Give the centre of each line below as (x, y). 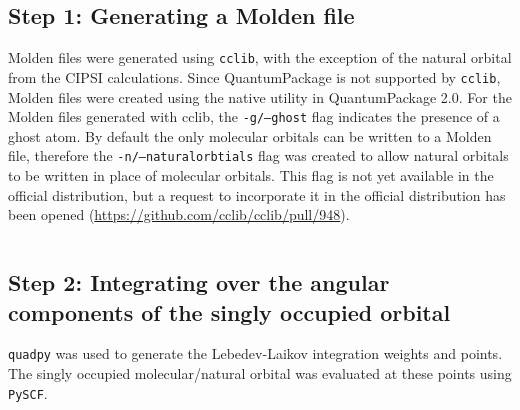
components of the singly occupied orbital (229, 311)
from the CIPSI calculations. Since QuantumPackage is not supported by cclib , (254, 76)
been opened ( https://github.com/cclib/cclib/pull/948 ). (179, 214)
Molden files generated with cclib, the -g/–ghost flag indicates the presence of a (254, 116)
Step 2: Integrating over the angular (199, 282)
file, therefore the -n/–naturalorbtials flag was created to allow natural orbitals (258, 155)
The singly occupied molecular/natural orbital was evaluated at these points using (260, 373)
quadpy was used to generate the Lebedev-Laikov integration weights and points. (255, 353)
